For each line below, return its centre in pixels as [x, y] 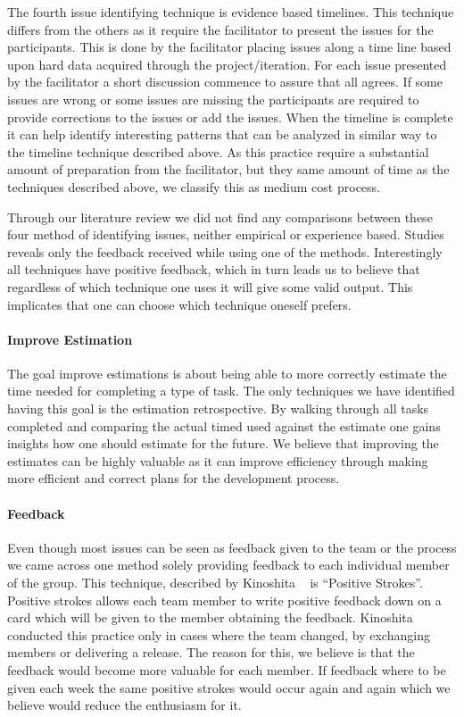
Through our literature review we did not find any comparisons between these [220, 217]
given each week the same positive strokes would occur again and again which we [229, 687]
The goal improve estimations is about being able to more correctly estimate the [227, 373]
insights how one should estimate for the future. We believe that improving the [223, 443]
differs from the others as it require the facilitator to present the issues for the [220, 29]
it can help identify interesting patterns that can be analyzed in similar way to [222, 134]
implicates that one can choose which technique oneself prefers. [179, 304]
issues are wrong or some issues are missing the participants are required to [213, 99]
